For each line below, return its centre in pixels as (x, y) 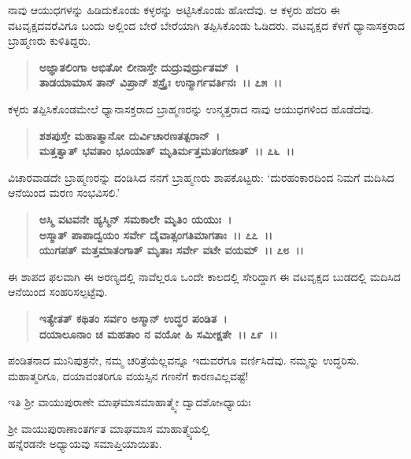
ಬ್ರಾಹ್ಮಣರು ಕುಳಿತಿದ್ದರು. (50, 41)
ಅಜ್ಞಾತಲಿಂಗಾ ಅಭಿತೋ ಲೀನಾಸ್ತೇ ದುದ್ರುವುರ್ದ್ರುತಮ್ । (139, 67)
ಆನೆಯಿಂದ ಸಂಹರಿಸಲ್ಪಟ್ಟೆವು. (58, 292)
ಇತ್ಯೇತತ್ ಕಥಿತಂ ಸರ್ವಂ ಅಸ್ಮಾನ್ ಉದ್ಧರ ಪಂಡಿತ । (133, 318)
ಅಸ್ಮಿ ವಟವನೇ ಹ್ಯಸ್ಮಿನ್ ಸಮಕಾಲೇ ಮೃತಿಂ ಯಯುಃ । (135, 218)
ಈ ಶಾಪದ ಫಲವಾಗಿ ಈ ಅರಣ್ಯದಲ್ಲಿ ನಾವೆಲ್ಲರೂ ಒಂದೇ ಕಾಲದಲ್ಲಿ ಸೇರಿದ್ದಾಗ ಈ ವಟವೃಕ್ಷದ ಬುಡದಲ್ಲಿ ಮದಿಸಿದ (204, 276)
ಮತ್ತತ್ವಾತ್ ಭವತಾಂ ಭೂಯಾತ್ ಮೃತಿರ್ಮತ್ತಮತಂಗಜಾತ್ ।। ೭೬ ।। (167, 151)
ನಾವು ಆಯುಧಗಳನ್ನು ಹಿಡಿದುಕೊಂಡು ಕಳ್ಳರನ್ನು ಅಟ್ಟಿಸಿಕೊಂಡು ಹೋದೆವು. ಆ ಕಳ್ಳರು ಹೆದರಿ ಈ (174, 9)
